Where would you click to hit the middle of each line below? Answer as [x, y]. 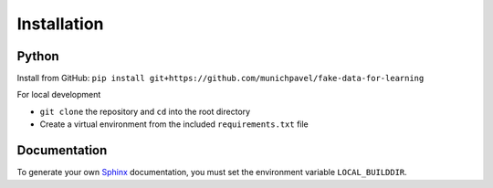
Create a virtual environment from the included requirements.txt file [174, 124]
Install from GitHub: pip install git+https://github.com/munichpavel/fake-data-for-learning [220, 78]
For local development [59, 95]
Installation [60, 24]
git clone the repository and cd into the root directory [145, 111]
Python [38, 56]
